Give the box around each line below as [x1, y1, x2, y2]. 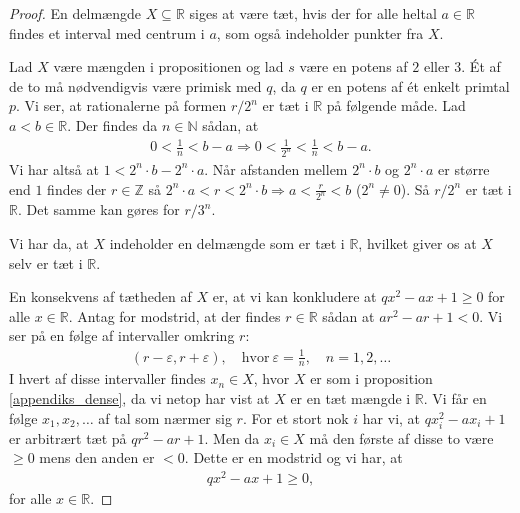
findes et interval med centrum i [9, 22, 205, 43]
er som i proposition [310, 368, 433, 389]
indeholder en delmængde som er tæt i [109, 233, 345, 254]
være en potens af [299, 56, 408, 77]
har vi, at [362, 407, 421, 428]
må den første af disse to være [309, 427, 494, 448]
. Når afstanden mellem [204, 158, 348, 179]
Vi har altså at [9, 158, 99, 179]
